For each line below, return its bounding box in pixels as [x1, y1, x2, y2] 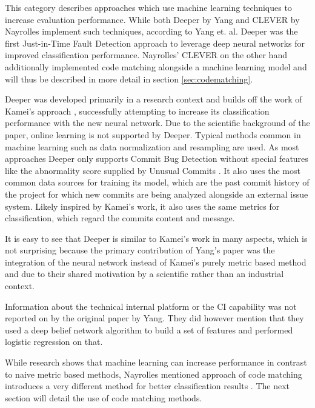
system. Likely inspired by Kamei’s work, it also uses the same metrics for [5, 199, 280, 212]
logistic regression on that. [5, 335, 103, 348]
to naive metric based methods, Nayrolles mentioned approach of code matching [5, 367, 302, 380]
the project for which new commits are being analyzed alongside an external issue [5, 187, 308, 200]
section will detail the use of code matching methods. [5, 391, 202, 404]
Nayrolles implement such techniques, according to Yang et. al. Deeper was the [5, 25, 298, 38]
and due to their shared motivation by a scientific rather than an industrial [5, 267, 284, 280]
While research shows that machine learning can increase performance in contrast [5, 356, 307, 369]
